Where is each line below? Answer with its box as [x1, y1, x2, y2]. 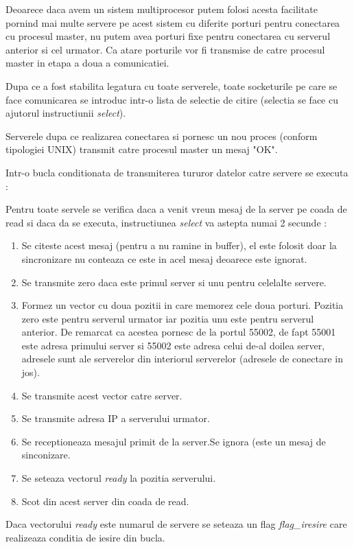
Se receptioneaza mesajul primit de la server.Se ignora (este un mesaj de [21, 434, 326, 448]
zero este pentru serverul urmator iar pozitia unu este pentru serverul [21, 311, 314, 325]
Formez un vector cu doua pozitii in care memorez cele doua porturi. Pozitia [21, 298, 344, 312]
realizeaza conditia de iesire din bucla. [5, 530, 165, 544]
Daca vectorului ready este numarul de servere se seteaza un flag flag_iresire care [5, 517, 347, 531]
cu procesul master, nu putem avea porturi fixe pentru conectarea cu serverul [5, 29, 331, 43]
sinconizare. [21, 447, 71, 462]
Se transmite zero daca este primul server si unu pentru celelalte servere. [21, 275, 327, 289]
